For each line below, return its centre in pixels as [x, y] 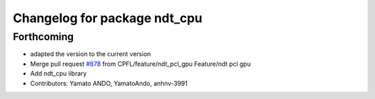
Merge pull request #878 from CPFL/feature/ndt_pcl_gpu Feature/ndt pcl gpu [141, 64]
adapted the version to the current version [91, 54]
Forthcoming [43, 37]
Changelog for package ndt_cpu [108, 18]
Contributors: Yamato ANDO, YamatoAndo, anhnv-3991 [109, 83]
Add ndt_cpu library [58, 73]
